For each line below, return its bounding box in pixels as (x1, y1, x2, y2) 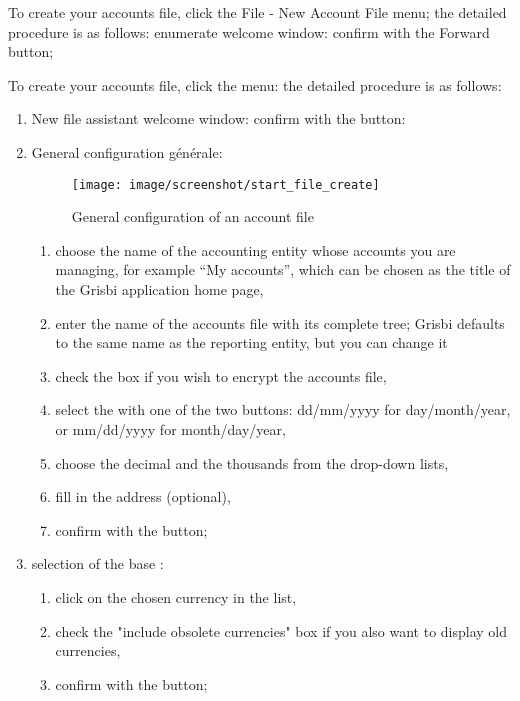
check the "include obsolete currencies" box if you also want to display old (55, 620, 508, 641)
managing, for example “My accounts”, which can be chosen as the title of (55, 259, 511, 280)
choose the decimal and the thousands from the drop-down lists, (55, 452, 449, 473)
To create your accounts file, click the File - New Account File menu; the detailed (8, 2, 507, 22)
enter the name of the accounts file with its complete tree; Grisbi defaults (55, 312, 505, 333)
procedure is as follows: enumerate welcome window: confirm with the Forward (8, 21, 490, 42)
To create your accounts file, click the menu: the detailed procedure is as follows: (8, 74, 502, 95)
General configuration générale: (31, 141, 223, 162)
